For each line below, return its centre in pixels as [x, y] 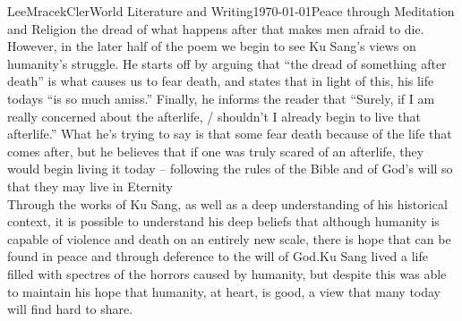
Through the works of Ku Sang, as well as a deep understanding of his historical [227, 203]
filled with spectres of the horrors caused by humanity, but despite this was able [227, 273]
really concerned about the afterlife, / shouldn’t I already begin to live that [214, 116]
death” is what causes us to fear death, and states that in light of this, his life [221, 81]
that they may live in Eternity [90, 186]
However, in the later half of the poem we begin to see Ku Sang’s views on [212, 46]
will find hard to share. [70, 309]
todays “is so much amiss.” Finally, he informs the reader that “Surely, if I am [221, 98]
